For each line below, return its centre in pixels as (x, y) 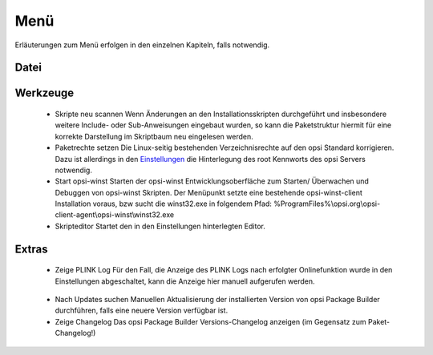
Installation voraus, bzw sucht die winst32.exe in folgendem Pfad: (163, 204)
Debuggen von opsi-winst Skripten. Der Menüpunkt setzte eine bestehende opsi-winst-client (208, 192)
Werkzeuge (45, 93)
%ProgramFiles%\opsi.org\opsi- (327, 204)
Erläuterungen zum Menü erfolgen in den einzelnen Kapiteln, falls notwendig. (142, 45)
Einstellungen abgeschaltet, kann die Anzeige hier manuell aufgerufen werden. (185, 281)
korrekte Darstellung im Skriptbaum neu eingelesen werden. (154, 136)
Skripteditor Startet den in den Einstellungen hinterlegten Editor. (160, 226)
